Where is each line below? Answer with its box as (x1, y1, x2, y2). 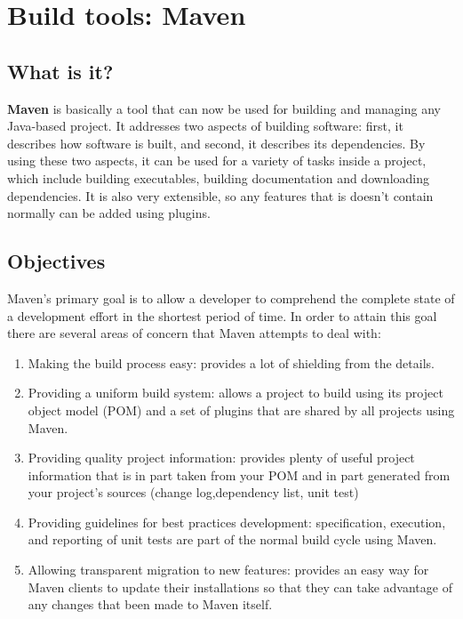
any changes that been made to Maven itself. (28, 595, 273, 614)
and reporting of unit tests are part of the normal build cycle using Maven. (28, 530, 437, 549)
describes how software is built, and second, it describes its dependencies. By (7, 133, 426, 152)
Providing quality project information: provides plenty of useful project (28, 448, 415, 467)
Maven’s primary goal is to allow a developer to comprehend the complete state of (7, 288, 455, 307)
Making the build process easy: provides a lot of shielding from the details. (28, 353, 435, 372)
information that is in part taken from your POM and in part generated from (28, 465, 451, 484)
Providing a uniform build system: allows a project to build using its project (28, 383, 443, 402)
